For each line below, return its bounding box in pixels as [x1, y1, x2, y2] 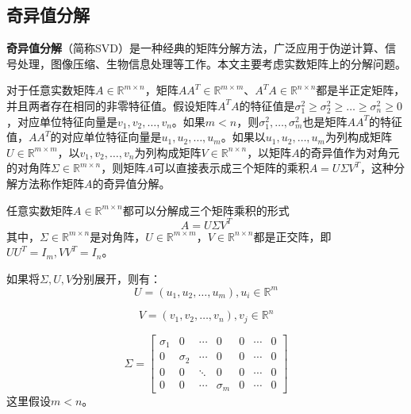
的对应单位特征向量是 [50, 128, 162, 145]
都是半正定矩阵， [316, 82, 405, 98]
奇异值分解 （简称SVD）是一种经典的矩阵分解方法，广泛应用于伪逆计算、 [6, 40, 385, 56]
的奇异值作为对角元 [299, 144, 400, 160]
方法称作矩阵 [17, 174, 84, 191]
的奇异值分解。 [92, 174, 171, 191]
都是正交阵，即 [253, 228, 332, 244]
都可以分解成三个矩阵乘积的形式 [122, 201, 290, 218]
